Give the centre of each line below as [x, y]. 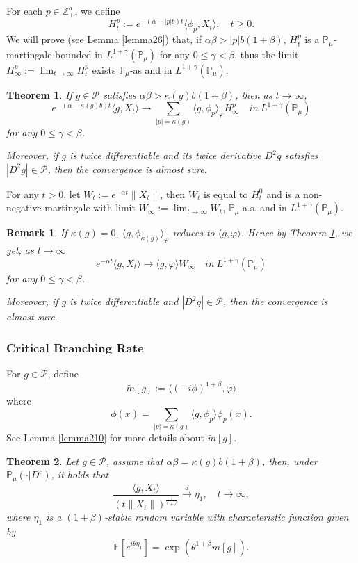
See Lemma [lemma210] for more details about [105, 438]
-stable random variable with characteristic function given [226, 517]
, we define [97, 10]
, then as [254, 94]
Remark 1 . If [37, 232]
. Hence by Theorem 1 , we [296, 232]
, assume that [135, 460]
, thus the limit [267, 54]
